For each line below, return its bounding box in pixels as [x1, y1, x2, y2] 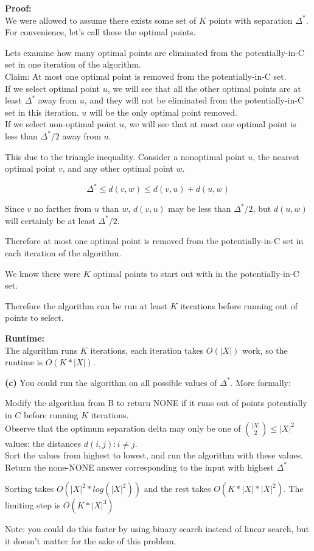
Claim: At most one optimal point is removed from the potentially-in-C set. [5, 69, 287, 82]
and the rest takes [144, 482, 211, 495]
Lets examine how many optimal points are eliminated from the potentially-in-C [5, 46, 304, 58]
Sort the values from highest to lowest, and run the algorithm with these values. [5, 449, 304, 462]
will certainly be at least [5, 214, 96, 226]
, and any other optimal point [62, 162, 173, 175]
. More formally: [230, 376, 291, 388]
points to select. [5, 311, 64, 324]
